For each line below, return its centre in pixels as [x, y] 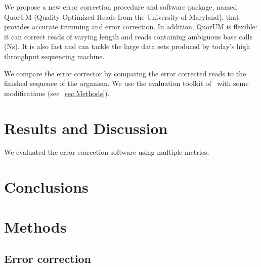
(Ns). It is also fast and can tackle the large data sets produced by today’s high [127, 46]
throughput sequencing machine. [54, 56]
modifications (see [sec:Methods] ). [57, 93]
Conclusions [46, 187]
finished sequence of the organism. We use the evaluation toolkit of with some [126, 83]
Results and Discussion [86, 128]
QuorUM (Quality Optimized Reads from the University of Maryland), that [122, 16]
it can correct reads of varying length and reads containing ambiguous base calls [128, 36]
